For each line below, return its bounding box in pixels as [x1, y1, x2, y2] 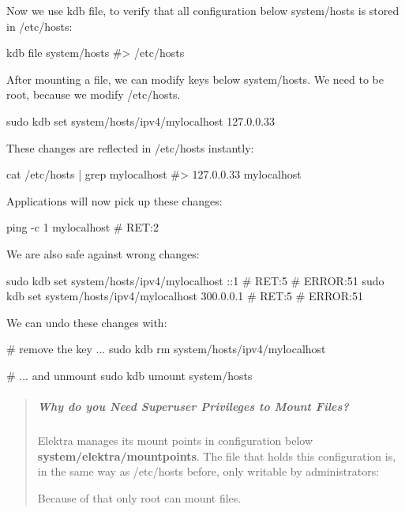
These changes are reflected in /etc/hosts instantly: [6, 139, 254, 156]
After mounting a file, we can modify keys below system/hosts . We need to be [6, 70, 384, 87]
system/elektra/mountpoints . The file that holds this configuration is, [37, 447, 396, 464]
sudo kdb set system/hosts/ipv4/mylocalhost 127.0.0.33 [6, 112, 276, 129]
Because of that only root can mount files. [37, 489, 242, 506]
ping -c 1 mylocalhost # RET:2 [6, 219, 159, 235]
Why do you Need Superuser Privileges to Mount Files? [37, 398, 349, 415]
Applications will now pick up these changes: [6, 192, 223, 209]
